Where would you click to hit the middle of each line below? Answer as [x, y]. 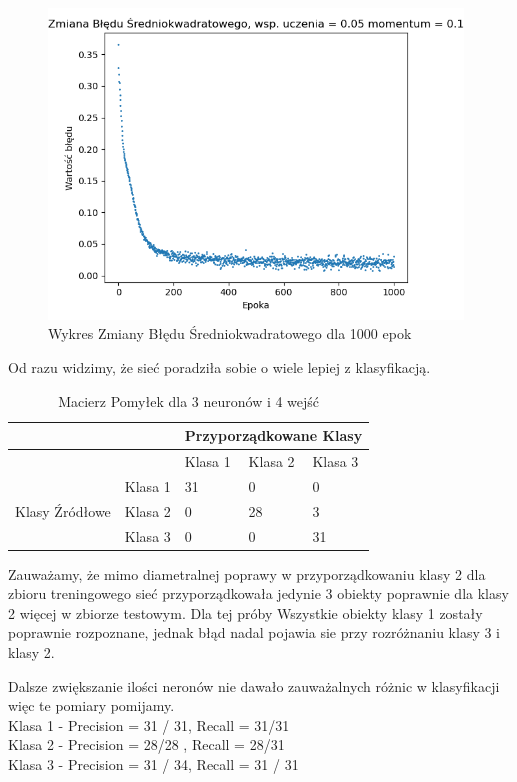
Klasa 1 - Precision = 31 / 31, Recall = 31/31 [149, 724]
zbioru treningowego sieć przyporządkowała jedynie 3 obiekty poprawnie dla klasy [258, 593]
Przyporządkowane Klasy [273, 435]
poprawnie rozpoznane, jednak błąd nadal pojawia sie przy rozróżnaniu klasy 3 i [254, 632]
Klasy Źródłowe [63, 510]
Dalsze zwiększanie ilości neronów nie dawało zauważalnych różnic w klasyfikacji [254, 685]
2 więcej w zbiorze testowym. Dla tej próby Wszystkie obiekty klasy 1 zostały [245, 612]
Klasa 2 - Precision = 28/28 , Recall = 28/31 [146, 744]
